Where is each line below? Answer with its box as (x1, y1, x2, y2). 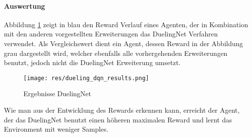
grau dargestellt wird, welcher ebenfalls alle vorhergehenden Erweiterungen (4, 48, 228, 58)
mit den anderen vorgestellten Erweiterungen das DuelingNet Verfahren (4, 29, 218, 39)
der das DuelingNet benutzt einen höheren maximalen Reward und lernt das (4, 114, 232, 124)
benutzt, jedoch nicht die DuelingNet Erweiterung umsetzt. (4, 57, 181, 68)
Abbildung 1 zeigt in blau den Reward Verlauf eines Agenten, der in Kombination (4, 19, 248, 29)
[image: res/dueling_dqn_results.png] (23, 74, 149, 82)
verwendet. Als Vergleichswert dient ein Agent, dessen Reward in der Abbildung (4, 38, 243, 48)
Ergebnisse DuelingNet (23, 88, 92, 99)
